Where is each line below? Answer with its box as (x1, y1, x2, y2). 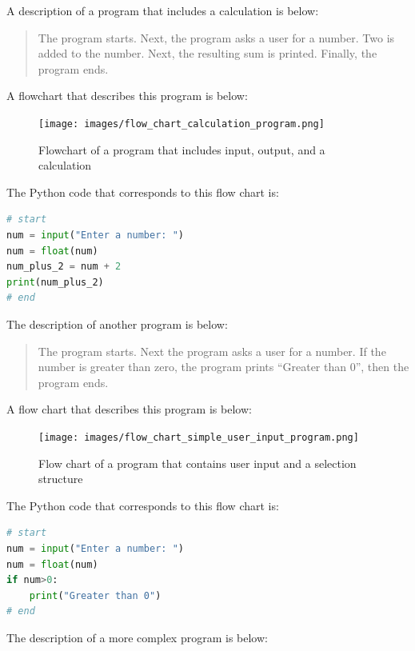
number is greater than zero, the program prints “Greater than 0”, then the (38, 358, 409, 375)
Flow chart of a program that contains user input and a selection (38, 454, 357, 471)
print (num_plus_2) (6, 276, 104, 288)
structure (38, 470, 83, 487)
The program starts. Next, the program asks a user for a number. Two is (38, 29, 395, 46)
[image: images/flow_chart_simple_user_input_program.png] (38, 431, 359, 443)
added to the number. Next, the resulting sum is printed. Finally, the (38, 45, 377, 62)
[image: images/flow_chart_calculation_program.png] (38, 118, 325, 130)
